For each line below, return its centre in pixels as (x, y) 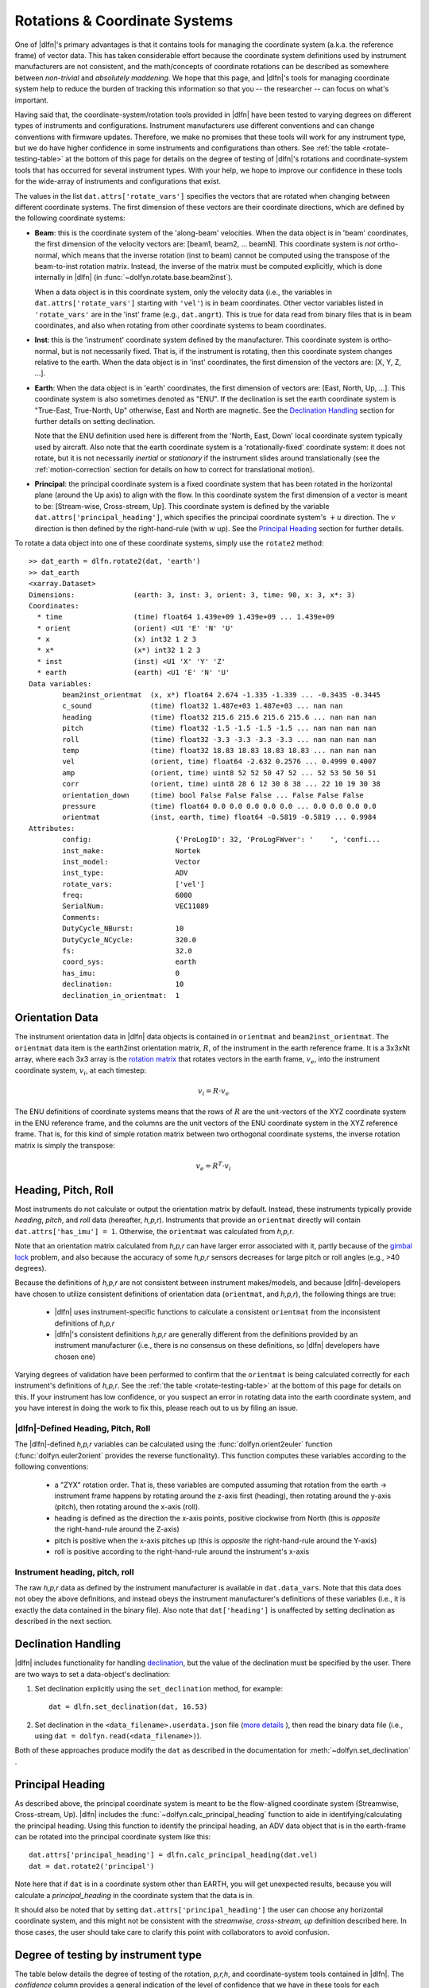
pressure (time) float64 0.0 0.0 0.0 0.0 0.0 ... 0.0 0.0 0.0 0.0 (219, 806)
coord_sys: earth (129, 962)
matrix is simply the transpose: (65, 1145)
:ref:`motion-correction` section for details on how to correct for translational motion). (174, 469)
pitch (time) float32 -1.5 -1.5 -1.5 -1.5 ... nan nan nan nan (219, 728)
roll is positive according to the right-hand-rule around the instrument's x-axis (182, 1551)
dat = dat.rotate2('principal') (92, 1866)
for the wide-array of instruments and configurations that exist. (118, 181)
